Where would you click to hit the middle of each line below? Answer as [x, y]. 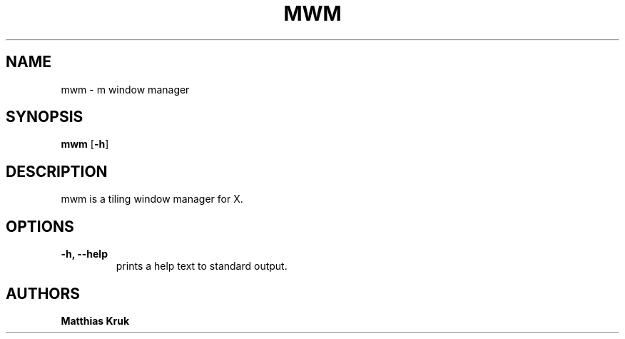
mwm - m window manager [125, 89]
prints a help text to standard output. [202, 266]
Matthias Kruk [95, 320]
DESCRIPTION [57, 171]
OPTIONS [40, 226]
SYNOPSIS [45, 117]
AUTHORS [43, 293]
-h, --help [84, 254]
